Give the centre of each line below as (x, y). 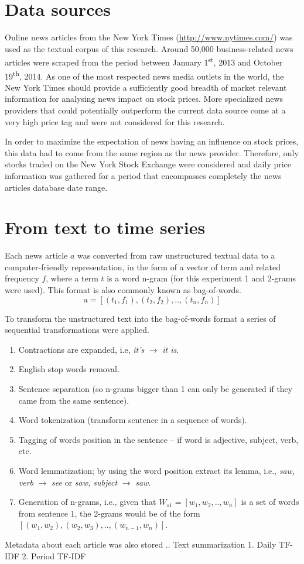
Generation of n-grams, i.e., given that (87, 502)
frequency (22, 278)
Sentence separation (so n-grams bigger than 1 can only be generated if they (156, 389)
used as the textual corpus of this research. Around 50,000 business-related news (149, 48)
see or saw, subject (85, 482)
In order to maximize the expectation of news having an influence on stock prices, (152, 141)
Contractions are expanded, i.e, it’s (81, 349)
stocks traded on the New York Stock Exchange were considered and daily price (148, 164)
